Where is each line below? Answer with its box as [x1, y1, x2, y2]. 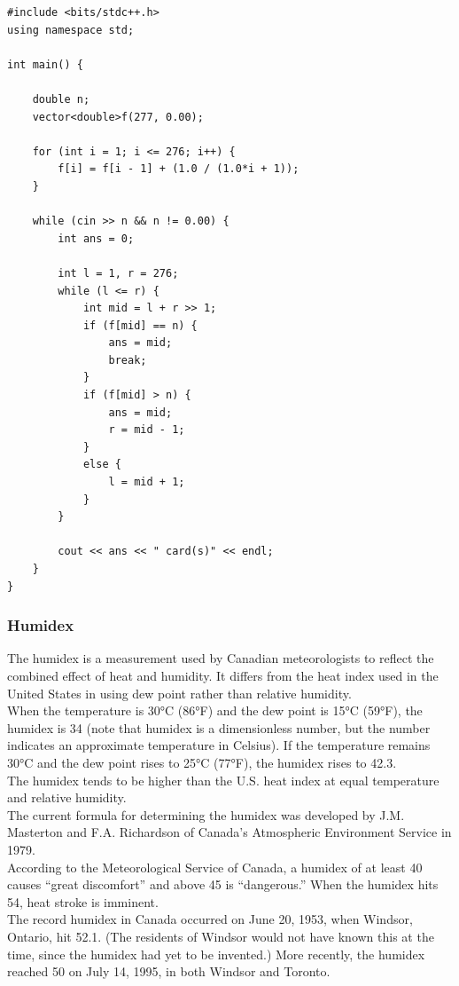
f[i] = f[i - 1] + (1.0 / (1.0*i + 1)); [58, 162, 300, 176]
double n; [32, 92, 90, 106]
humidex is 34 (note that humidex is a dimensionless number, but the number [7, 718, 431, 737]
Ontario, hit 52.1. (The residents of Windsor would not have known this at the [7, 927, 434, 945]
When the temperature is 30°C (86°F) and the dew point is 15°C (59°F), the [7, 701, 423, 720]
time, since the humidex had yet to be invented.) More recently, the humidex [7, 944, 425, 963]
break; [108, 353, 147, 367]
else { [82, 458, 121, 471]
